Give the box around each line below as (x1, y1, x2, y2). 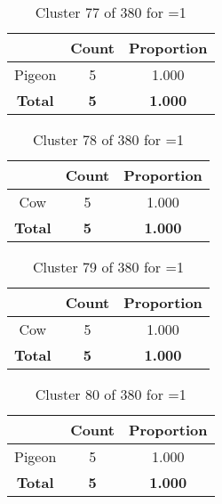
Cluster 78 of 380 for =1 (32, 129, 184, 150)
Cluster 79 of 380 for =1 (32, 256, 184, 277)
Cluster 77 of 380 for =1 (35, 2, 186, 22)
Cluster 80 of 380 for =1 (35, 384, 186, 404)
